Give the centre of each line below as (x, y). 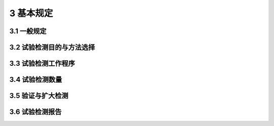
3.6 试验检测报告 (36, 112)
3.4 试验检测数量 (36, 80)
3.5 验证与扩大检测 (39, 96)
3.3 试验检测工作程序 (42, 64)
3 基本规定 (31, 13)
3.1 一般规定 (28, 31)
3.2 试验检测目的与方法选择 (52, 47)
